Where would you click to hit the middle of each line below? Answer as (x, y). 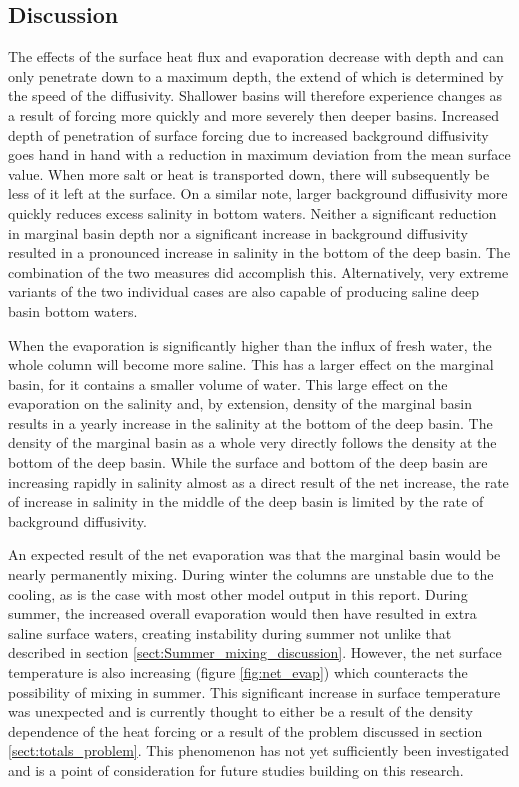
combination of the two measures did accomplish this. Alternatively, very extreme (258, 271)
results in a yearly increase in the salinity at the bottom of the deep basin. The (250, 422)
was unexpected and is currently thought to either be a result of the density (240, 711)
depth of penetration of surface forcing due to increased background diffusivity (248, 134)
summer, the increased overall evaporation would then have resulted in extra (242, 613)
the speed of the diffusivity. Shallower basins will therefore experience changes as (255, 95)
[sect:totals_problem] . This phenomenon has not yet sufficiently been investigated (258, 750)
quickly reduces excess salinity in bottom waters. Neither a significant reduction (252, 212)
